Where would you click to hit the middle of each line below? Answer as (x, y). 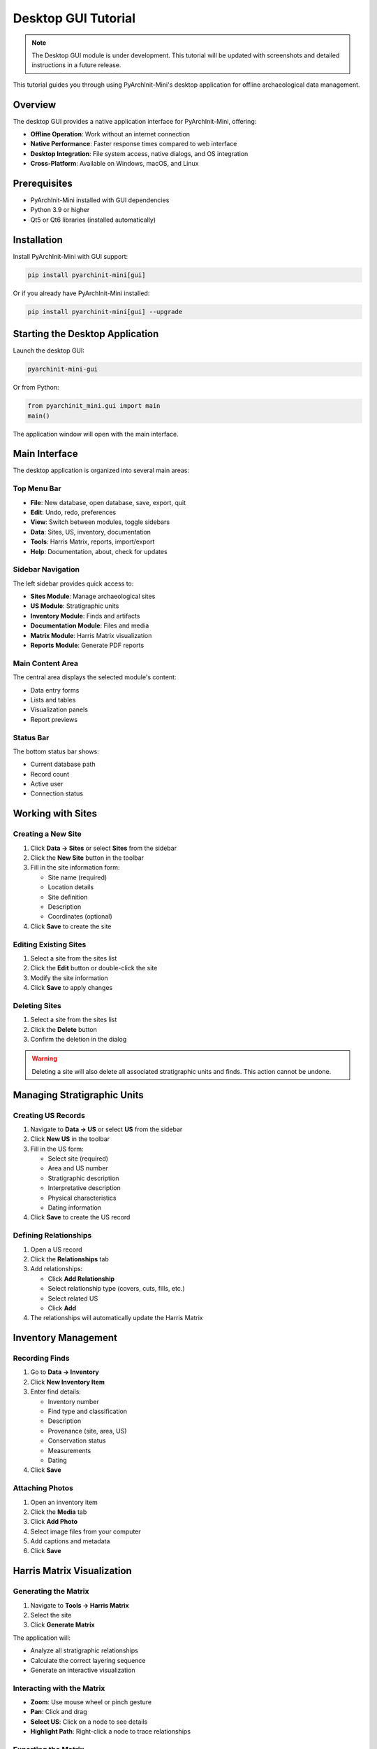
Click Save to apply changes (72, 988)
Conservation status (77, 1440)
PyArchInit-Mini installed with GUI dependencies (100, 200)
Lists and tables (53, 700)
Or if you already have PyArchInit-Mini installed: (81, 293)
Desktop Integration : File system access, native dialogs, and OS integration (139, 153)
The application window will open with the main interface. (96, 434)
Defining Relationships (52, 1235)
